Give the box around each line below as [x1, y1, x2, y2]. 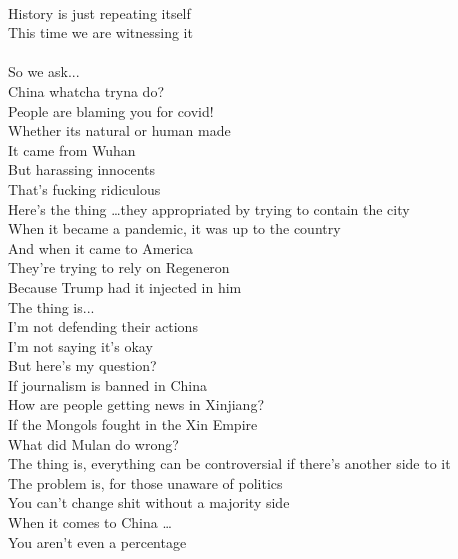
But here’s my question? [8, 355, 157, 376]
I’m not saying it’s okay [8, 335, 153, 356]
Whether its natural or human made [8, 120, 231, 141]
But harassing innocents [8, 159, 156, 180]
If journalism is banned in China [8, 374, 207, 395]
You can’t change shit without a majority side [8, 492, 290, 513]
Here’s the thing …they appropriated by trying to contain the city [8, 198, 410, 219]
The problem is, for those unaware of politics [8, 472, 283, 493]
